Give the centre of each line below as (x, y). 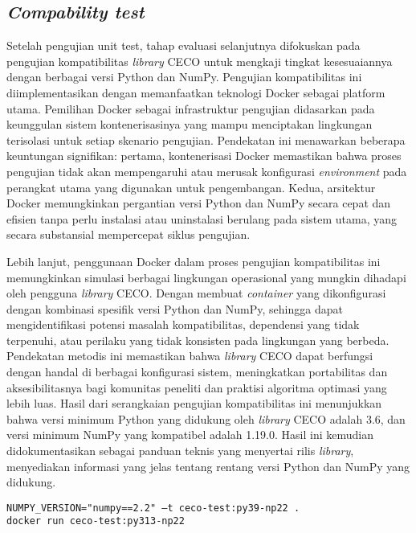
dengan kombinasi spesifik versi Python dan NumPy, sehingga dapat (175, 308)
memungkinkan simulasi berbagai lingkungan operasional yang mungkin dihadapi (206, 277)
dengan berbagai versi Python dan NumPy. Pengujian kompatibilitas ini (184, 77)
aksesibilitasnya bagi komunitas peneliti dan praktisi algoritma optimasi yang (197, 387)
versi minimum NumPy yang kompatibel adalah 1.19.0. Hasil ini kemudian (190, 435)
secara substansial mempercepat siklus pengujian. (128, 234)
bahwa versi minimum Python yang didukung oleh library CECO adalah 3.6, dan (206, 418)
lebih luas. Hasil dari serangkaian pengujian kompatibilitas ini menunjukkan (194, 403)
